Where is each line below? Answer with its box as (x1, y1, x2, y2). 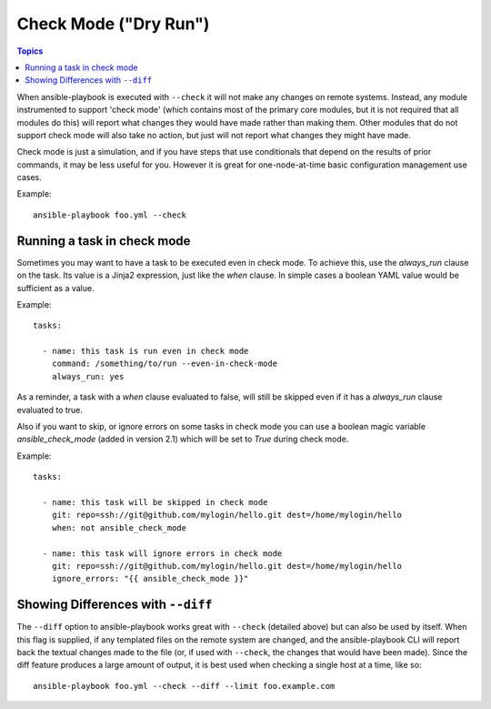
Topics (16, 46, 44, 56)
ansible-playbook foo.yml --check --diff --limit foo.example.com (33, 681, 336, 691)
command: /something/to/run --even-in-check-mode (51, 359, 277, 369)
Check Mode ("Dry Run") (16, 14, 210, 34)
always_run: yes (51, 371, 125, 381)
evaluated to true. (16, 404, 84, 415)
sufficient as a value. (16, 282, 95, 293)
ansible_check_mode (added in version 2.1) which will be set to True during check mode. (16, 433, 349, 445)
